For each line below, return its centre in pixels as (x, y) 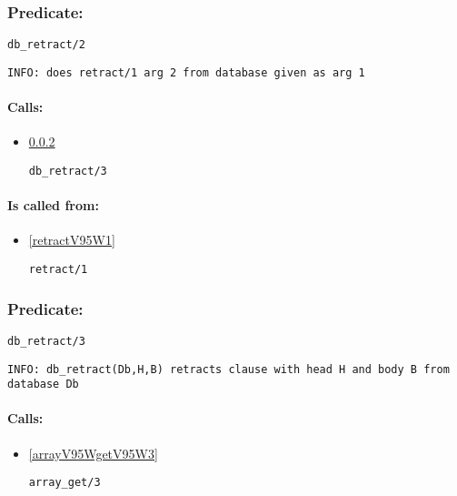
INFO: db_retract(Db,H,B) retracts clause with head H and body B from (228, 369)
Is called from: (53, 205)
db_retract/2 (46, 45)
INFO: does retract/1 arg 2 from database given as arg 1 (186, 72)
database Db (43, 385)
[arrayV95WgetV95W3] (93, 453)
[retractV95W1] (72, 240)
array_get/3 (65, 483)
